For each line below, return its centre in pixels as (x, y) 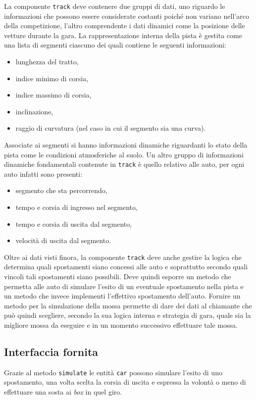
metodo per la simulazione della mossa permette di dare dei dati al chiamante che (128, 305)
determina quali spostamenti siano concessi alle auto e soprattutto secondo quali (126, 267)
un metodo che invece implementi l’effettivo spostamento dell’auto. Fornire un (122, 296)
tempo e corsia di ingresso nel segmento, (77, 207)
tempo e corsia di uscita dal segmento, (74, 224)
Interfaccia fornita (51, 352)
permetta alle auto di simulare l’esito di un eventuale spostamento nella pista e (124, 286)
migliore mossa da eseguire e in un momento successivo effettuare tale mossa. (121, 325)
